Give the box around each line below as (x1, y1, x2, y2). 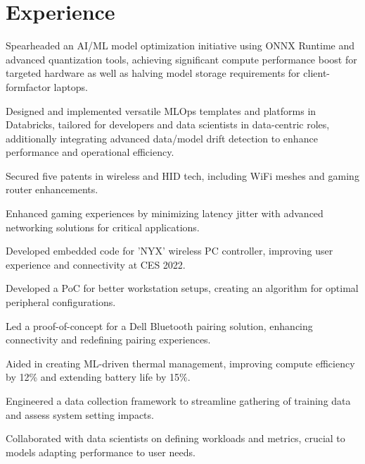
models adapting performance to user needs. (6, 444, 196, 459)
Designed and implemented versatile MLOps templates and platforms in (6, 103, 316, 118)
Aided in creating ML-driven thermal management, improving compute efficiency (6, 355, 355, 370)
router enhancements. (6, 182, 98, 197)
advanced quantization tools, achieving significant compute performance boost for (6, 51, 357, 66)
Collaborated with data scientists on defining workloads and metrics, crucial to (6, 431, 345, 446)
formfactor (6, 79, 51, 94)
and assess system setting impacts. (6, 407, 154, 422)
